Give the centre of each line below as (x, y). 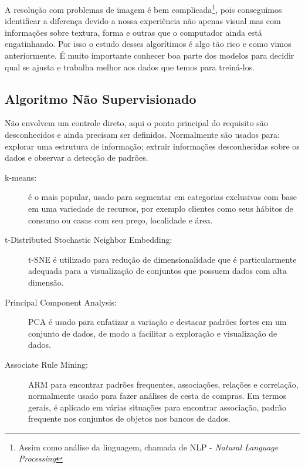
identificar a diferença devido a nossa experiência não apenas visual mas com (143, 21)
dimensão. (46, 282)
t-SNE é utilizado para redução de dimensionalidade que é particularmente (162, 259)
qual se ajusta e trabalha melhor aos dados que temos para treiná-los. (130, 67)
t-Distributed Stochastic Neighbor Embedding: (89, 240)
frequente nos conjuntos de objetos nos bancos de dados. (129, 418)
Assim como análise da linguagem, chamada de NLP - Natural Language (148, 447)
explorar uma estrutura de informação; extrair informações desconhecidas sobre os (152, 146)
